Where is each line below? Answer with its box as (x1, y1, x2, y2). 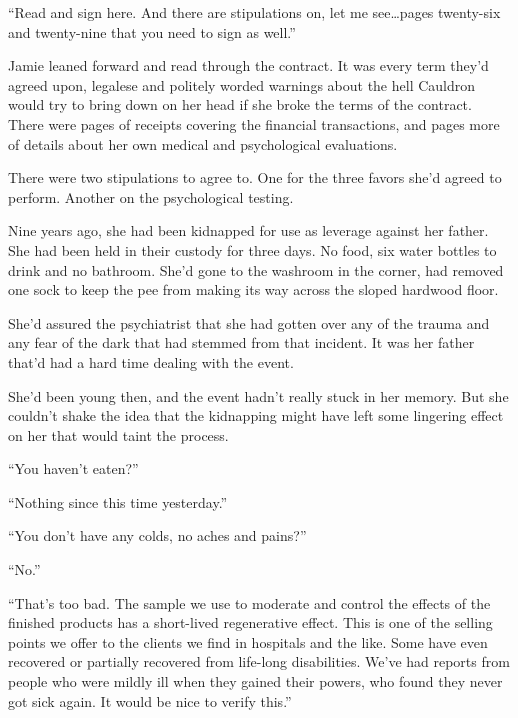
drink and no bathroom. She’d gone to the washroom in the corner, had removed (8, 259, 504, 280)
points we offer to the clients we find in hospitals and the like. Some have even (8, 631, 488, 652)
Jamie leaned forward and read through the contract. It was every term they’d (8, 55, 489, 76)
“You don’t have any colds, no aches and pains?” (8, 525, 307, 546)
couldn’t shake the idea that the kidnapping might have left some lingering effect (8, 405, 504, 426)
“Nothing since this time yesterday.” (8, 491, 228, 512)
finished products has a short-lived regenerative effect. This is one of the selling (8, 612, 493, 633)
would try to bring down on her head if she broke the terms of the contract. (8, 94, 472, 115)
